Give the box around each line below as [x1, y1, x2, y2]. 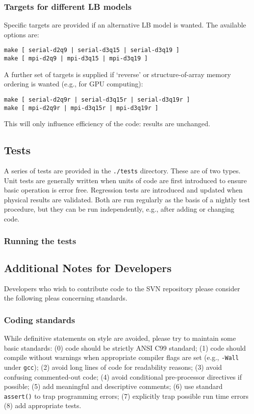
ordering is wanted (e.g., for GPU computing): [4, 79, 143, 89]
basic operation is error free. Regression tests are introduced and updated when [4, 185, 243, 195]
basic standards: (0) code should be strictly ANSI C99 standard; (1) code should [4, 342, 246, 353]
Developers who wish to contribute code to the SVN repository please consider [4, 283, 240, 293]
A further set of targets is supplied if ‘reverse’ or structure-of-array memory [4, 69, 231, 79]
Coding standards [4, 313, 75, 326]
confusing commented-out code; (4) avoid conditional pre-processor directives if [4, 371, 242, 382]
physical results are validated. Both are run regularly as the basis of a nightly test [4, 194, 250, 204]
